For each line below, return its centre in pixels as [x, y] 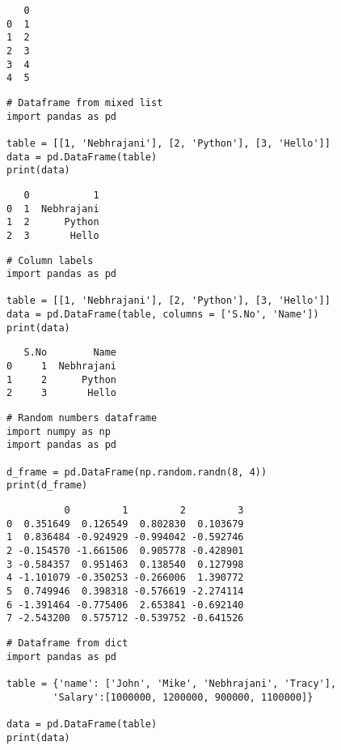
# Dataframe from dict [67, 643]
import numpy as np [59, 431]
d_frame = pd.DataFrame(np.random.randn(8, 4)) [137, 472]
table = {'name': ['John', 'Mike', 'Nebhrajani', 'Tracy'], [172, 683]
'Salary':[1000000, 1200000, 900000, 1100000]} [183, 697]
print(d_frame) [47, 486]
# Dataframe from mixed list [85, 102]
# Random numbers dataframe [82, 418]
